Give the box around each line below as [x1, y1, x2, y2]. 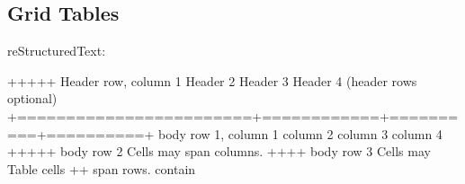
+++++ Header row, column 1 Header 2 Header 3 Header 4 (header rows [7, 71, 417, 90]
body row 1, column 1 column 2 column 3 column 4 [158, 124, 443, 143]
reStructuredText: [7, 41, 106, 60]
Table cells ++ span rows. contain [7, 159, 196, 178]
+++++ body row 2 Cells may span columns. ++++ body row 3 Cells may [7, 142, 431, 161]
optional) [7, 89, 58, 108]
